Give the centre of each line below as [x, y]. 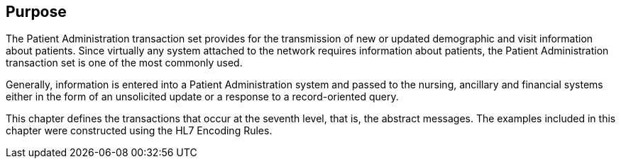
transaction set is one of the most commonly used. [124, 63]
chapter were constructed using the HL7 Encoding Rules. [139, 131]
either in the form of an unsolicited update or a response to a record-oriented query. [202, 97]
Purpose [36, 12]
